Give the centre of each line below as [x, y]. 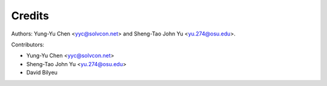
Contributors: [28, 45]
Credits [30, 16]
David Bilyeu [42, 73]
